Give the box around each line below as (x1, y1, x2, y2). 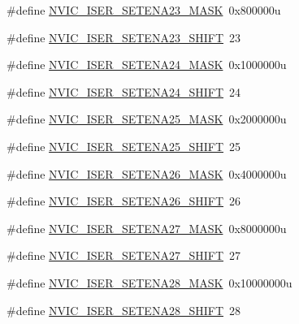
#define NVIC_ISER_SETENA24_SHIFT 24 (6, 83, 240, 100)
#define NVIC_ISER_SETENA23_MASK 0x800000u (6, 2, 281, 18)
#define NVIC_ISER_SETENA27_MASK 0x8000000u (6, 219, 287, 236)
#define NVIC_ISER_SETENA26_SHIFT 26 (6, 192, 240, 210)
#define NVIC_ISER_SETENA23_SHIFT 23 (6, 28, 240, 45)
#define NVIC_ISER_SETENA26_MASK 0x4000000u (6, 165, 287, 182)
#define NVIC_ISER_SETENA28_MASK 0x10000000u (6, 274, 292, 291)
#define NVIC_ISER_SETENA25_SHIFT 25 (6, 137, 240, 154)
